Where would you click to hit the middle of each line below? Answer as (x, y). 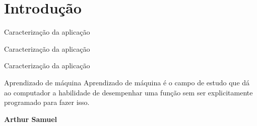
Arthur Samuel (31, 119)
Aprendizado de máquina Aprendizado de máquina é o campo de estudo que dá (127, 82)
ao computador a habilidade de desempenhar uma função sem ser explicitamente (128, 92)
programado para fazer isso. (47, 102)
